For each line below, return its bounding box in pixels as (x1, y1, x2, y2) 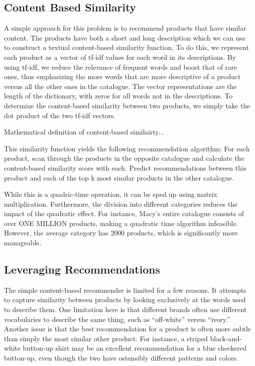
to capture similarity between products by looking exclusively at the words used (4, 294, 246, 305)
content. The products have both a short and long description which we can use (4, 32, 246, 43)
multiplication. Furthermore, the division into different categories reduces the (4, 198, 238, 209)
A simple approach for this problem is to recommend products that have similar (4, 23, 247, 33)
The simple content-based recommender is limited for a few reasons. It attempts (4, 284, 247, 295)
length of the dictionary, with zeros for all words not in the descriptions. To (4, 91, 233, 101)
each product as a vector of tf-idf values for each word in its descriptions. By (4, 51, 236, 62)
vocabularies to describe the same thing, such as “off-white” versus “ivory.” (4, 314, 230, 324)
